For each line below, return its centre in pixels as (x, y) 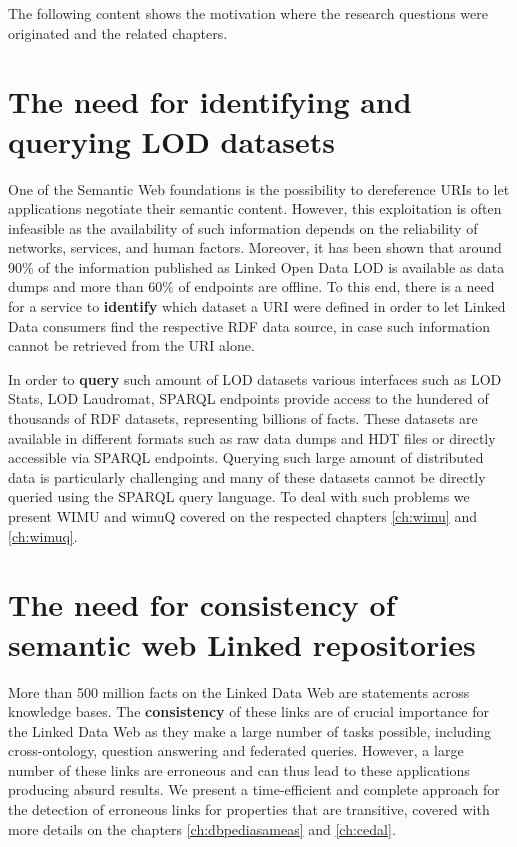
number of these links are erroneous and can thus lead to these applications (239, 769)
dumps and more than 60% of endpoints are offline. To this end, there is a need (251, 286)
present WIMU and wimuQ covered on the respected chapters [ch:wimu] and (242, 516)
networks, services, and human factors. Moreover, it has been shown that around (255, 247)
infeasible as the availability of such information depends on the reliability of (243, 227)
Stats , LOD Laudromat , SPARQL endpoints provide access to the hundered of (248, 398)
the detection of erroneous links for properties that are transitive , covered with (249, 809)
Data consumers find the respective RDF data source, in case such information (249, 325)
